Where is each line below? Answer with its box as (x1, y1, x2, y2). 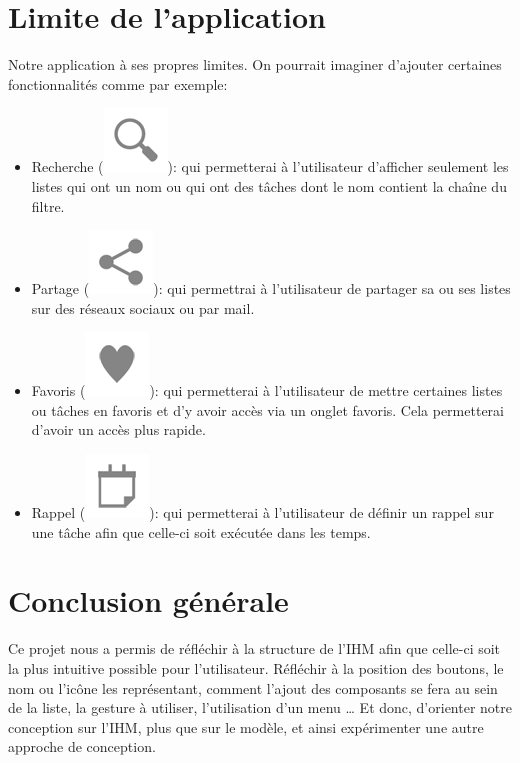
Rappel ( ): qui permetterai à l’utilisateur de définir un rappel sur (31, 502, 494, 523)
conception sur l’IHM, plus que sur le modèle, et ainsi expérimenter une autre (8, 716, 484, 737)
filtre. (31, 195, 65, 216)
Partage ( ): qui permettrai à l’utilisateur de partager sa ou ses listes (31, 278, 511, 299)
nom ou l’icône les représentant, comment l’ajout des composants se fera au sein (8, 677, 498, 698)
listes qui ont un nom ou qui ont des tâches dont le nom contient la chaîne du (31, 175, 507, 196)
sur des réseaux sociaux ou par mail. (31, 297, 255, 318)
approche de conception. (8, 736, 156, 757)
